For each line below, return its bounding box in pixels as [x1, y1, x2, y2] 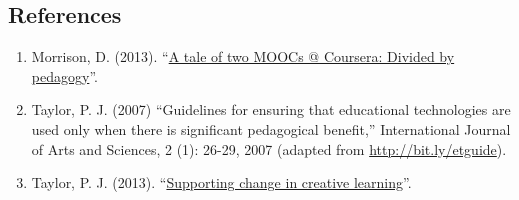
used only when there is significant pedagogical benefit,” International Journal [31, 118, 511, 139]
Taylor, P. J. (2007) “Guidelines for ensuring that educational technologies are [31, 99, 511, 120]
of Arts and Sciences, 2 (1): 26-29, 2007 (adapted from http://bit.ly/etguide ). [31, 138, 507, 159]
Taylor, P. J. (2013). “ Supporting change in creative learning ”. [31, 172, 412, 193]
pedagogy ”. [31, 65, 98, 86]
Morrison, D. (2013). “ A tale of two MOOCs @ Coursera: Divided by [31, 46, 455, 67]
